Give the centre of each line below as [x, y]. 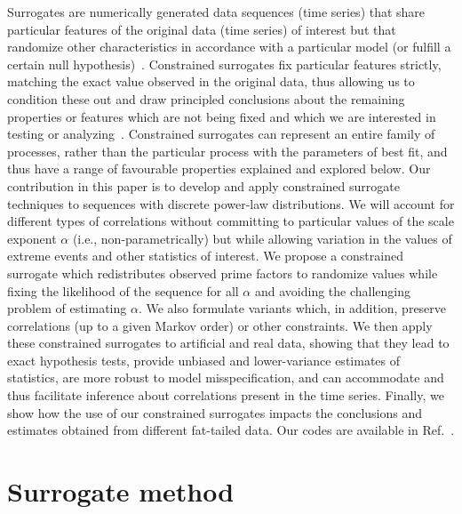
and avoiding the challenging [333, 290]
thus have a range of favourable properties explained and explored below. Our [219, 169]
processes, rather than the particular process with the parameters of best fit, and [227, 151]
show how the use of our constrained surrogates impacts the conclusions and [215, 412]
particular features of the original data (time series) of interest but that [202, 29]
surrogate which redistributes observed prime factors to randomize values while [223, 273]
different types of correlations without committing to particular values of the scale [231, 221]
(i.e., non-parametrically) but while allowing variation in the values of [262, 238]
